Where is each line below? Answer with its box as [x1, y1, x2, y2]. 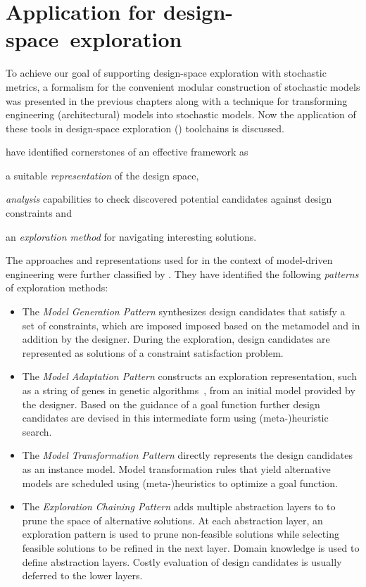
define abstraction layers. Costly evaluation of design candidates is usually [22, 554, 342, 569]
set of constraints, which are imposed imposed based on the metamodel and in [22, 317, 360, 332]
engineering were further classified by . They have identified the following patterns [6, 266, 359, 281]
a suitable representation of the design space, [6, 168, 199, 182]
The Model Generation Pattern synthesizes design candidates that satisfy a [22, 304, 346, 319]
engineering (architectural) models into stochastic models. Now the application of [6, 107, 356, 122]
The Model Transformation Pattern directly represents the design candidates [22, 448, 353, 462]
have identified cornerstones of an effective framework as [6, 144, 248, 159]
